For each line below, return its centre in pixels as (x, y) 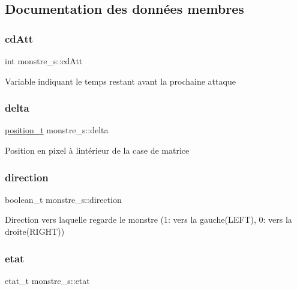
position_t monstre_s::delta (57, 130)
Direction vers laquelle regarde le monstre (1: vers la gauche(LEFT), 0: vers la (148, 219)
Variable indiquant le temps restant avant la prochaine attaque (120, 81)
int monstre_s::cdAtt (44, 61)
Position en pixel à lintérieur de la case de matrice (97, 150)
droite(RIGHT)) (35, 231)
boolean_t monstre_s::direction (63, 199)
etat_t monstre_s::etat (47, 280)
